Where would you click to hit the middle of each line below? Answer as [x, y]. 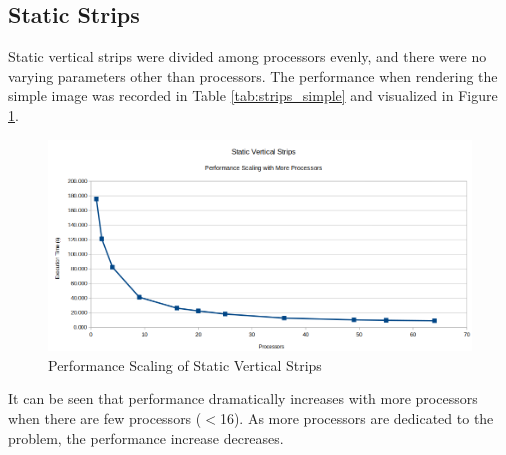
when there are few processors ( [105, 417]
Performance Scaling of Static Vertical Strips [185, 364]
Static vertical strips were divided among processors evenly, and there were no [247, 56]
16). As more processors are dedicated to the [356, 417]
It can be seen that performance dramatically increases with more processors [243, 398]
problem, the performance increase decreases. [146, 437]
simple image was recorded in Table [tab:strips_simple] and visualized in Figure [253, 95]
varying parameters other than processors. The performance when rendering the [253, 75]
